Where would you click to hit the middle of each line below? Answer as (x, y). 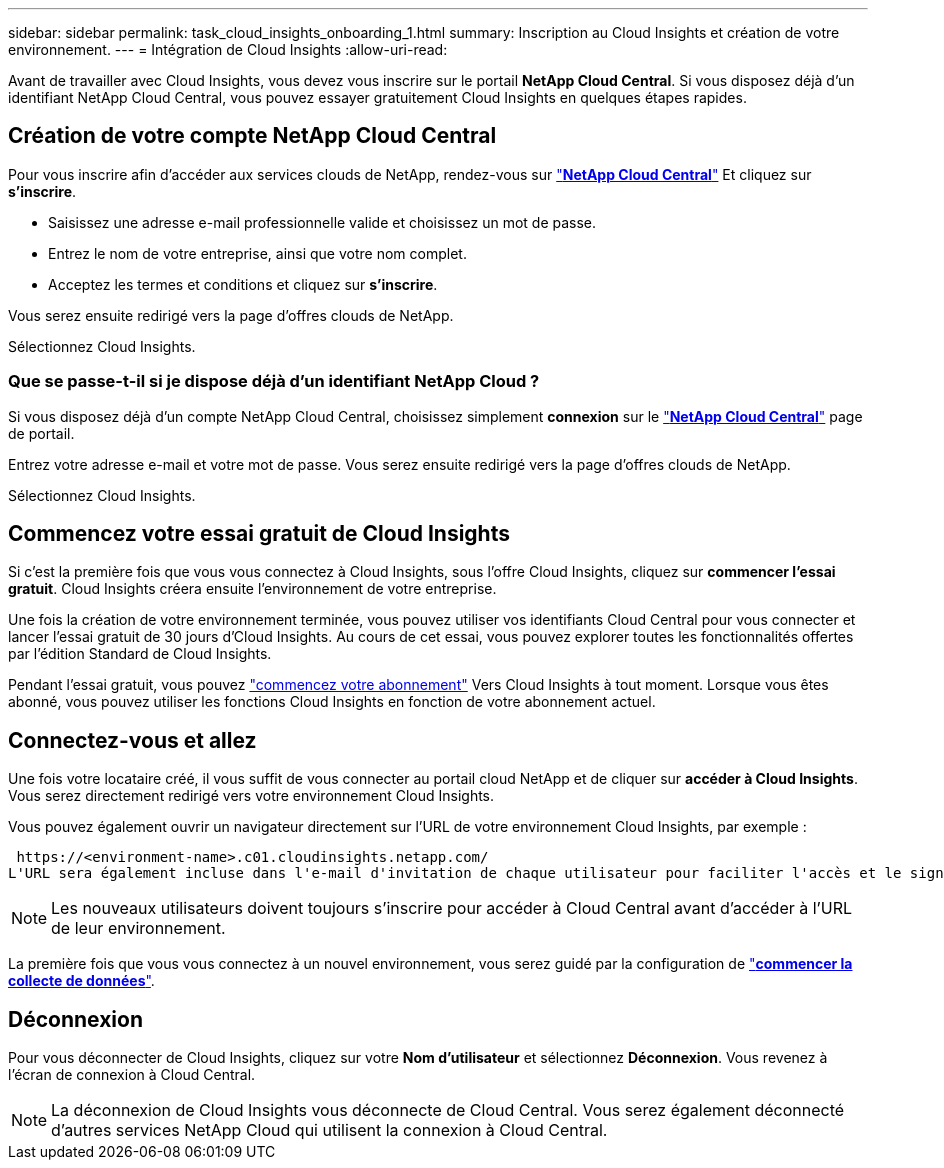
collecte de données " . (81, 981)
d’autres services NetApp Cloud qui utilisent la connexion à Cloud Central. (329, 1130)
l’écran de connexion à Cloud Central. (132, 1075)
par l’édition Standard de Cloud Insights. (140, 654)
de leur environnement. (138, 928)
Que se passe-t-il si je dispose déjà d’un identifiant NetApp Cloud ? (274, 381)
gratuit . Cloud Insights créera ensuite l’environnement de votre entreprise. (252, 589)
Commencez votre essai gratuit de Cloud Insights (259, 534)
